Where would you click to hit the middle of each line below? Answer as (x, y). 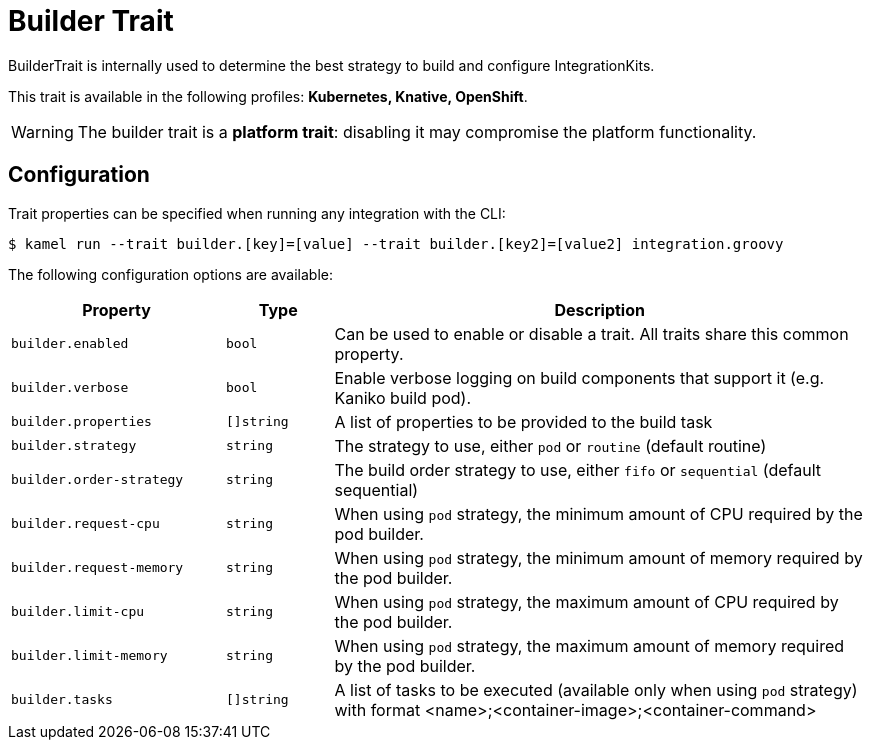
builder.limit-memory (89, 656)
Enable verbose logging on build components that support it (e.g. (579, 377)
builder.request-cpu (85, 524)
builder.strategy (74, 446)
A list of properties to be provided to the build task (523, 421)
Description (599, 309)
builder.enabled (70, 344)
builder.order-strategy (97, 480)
